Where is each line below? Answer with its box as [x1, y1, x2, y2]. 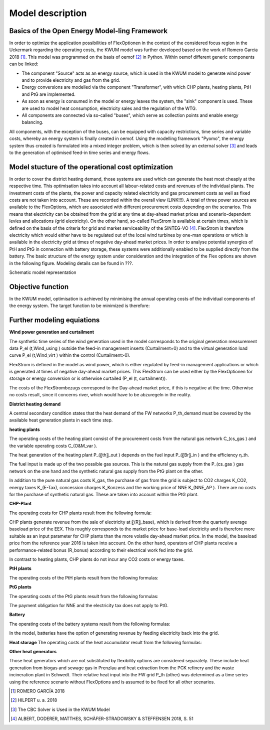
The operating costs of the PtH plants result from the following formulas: [9, 574, 158, 580]
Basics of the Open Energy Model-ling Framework [9, 27, 168, 35]
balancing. [21, 119, 43, 125]
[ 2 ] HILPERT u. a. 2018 [10, 697, 57, 703]
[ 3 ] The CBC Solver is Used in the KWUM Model [10, 706, 110, 712]
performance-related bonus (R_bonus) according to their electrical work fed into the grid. [9, 547, 193, 553]
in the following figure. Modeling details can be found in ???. [9, 260, 133, 266]
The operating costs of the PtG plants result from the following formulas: [9, 593, 158, 599]
